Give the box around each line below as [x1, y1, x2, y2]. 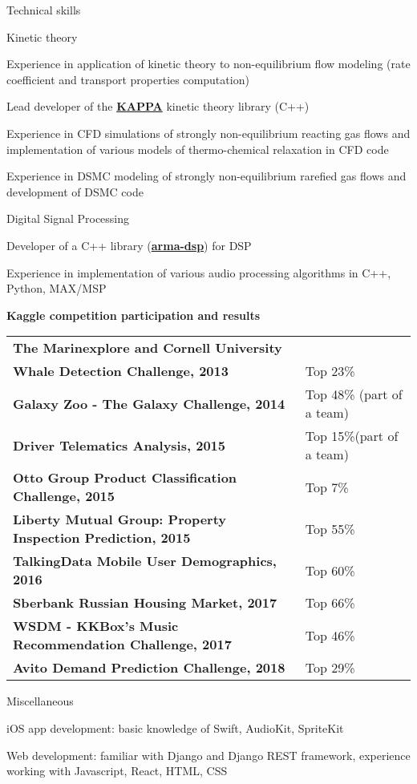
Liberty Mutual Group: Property [13, 510, 227, 529]
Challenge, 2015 [13, 487, 115, 506]
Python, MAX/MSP [6, 280, 107, 297]
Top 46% [305, 625, 355, 645]
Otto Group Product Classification [13, 468, 237, 487]
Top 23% [305, 362, 355, 381]
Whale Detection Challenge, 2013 [13, 362, 229, 381]
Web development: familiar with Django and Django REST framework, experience [6, 746, 411, 763]
